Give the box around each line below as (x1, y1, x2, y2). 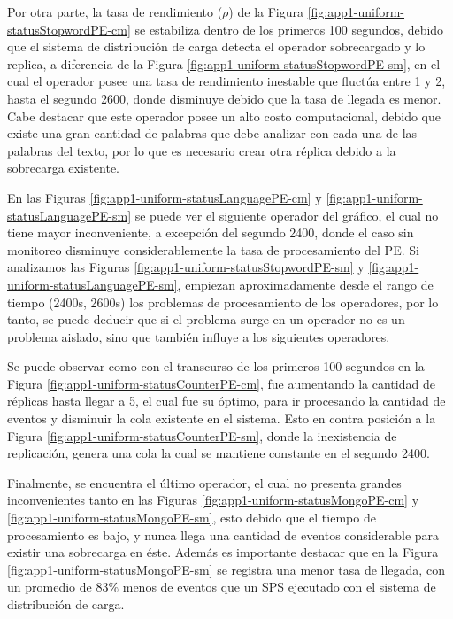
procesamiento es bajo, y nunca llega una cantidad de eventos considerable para (7, 525, 440, 544)
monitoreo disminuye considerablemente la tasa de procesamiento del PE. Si (7, 240, 419, 259)
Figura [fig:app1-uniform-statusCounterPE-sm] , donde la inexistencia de (7, 426, 397, 445)
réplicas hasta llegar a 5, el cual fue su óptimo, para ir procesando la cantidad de (7, 391, 446, 410)
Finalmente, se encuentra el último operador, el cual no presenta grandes (7, 473, 402, 491)
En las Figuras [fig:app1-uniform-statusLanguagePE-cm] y (7, 188, 322, 206)
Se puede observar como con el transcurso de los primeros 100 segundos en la (7, 357, 425, 375)
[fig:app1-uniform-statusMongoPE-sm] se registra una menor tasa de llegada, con (7, 560, 445, 578)
